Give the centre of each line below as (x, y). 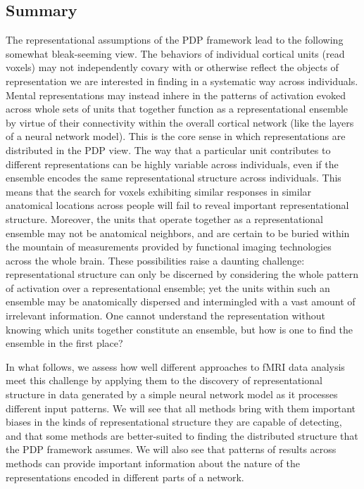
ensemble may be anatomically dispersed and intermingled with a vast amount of (181, 301)
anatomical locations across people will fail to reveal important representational (177, 205)
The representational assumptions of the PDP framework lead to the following (175, 40)
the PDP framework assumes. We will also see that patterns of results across (171, 449)
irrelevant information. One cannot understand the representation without (165, 316)
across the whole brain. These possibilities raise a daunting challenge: (155, 260)
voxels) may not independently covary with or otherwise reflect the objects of (172, 67)
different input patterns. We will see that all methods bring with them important (181, 408)
